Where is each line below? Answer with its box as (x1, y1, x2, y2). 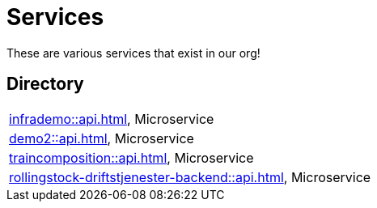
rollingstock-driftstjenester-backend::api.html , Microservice (9, 168, 371, 185)
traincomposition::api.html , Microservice (9, 149, 254, 166)
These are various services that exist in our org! (6, 45, 261, 60)
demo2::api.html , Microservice (9, 129, 194, 146)
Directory (6, 74, 84, 95)
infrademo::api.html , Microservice (9, 110, 214, 127)
